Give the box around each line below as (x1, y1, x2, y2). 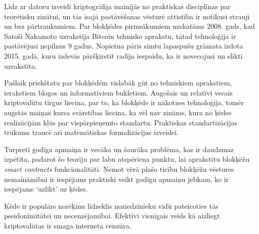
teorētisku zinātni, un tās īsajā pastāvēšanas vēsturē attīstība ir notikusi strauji (4, 11, 250, 21)
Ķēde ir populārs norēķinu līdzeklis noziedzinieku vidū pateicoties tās (4, 200, 219, 211)
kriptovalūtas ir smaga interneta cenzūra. (4, 220, 132, 230)
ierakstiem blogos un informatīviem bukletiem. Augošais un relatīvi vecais (4, 87, 233, 98)
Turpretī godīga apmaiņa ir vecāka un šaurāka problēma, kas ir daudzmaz (4, 144, 234, 154)
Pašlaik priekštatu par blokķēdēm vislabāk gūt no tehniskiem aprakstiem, (4, 77, 232, 88)
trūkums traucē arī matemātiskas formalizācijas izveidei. (4, 127, 179, 137)
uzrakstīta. (4, 60, 37, 71)
